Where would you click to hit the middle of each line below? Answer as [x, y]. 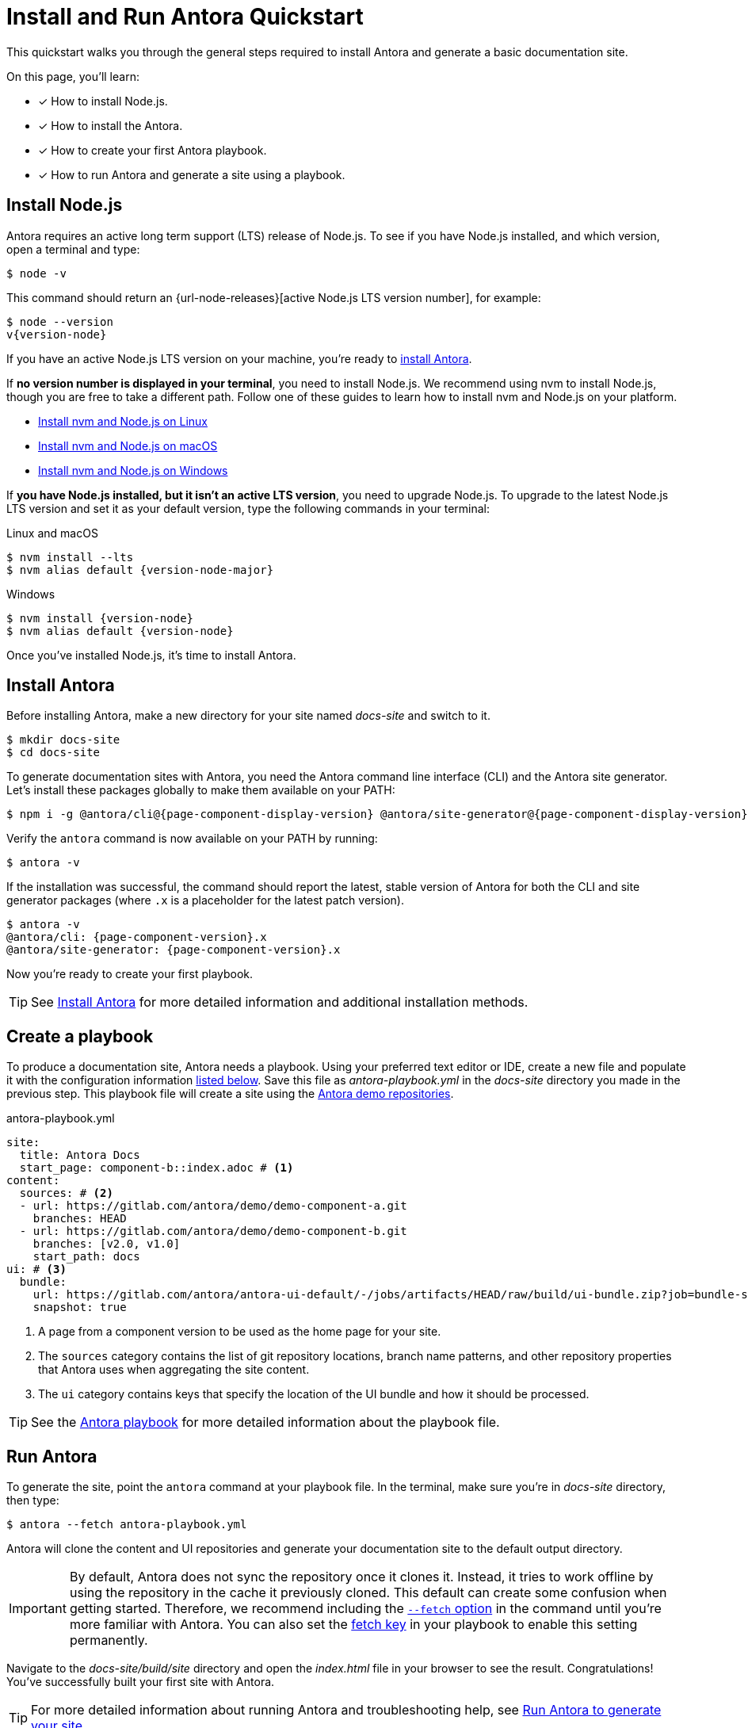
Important [38, 1609]
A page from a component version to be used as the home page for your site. [240, 1332]
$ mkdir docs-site [63, 740]
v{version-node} [57, 334]
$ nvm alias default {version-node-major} [140, 570]
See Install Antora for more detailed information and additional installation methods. [280, 1002]
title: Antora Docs [80, 1155]
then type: [33, 1501]
